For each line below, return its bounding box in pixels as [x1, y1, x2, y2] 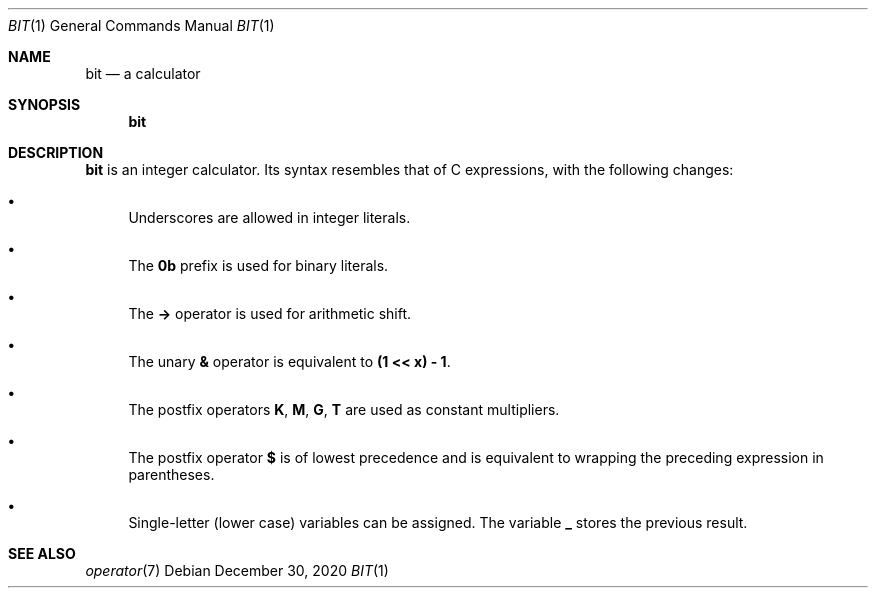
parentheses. [128, 466, 215, 483]
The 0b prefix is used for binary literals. [128, 257, 389, 274]
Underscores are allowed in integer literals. [128, 209, 411, 226]
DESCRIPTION [8, 144, 104, 161]
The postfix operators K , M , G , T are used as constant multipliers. [128, 401, 560, 418]
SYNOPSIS [8, 96, 81, 113]
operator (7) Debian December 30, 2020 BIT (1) [85, 562, 389, 579]
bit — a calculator [85, 65, 201, 82]
